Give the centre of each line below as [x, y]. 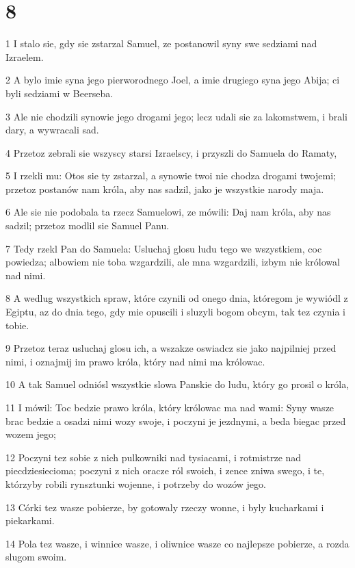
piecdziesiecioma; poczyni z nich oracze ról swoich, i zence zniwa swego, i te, [165, 470]
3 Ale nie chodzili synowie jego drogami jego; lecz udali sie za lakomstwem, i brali [176, 116]
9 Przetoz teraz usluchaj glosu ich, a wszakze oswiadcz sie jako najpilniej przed [171, 348]
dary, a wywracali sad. [52, 130]
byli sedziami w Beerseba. [60, 93]
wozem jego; [31, 434]
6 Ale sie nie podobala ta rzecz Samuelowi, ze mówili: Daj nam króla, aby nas [168, 212]
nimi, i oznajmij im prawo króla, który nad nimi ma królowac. [135, 361]
